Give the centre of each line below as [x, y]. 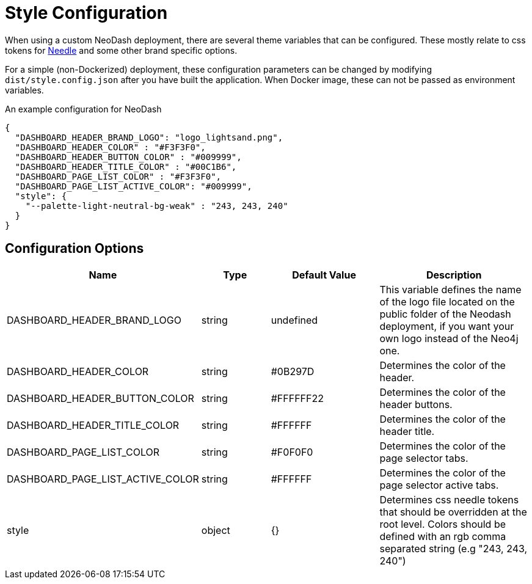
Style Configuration [86, 13]
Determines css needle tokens [449, 499]
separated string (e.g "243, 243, [454, 548]
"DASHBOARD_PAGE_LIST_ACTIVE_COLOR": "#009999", [133, 186]
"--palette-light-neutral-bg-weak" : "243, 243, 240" [157, 206]
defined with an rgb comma [443, 536]
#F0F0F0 [292, 452]
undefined [294, 320]
